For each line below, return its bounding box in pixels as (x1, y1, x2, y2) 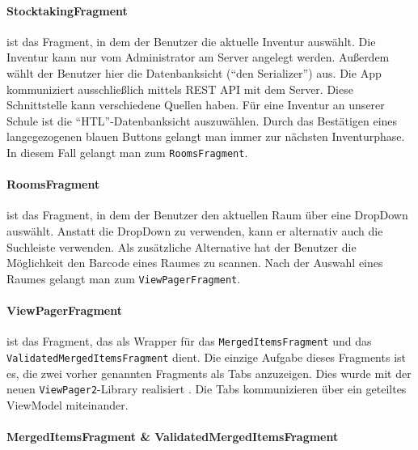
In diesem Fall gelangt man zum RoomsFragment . (6, 143, 248, 160)
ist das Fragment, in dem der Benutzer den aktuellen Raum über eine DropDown (6, 206, 408, 223)
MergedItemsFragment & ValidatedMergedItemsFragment (6, 427, 339, 444)
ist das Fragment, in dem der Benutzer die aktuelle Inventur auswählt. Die (6, 32, 376, 49)
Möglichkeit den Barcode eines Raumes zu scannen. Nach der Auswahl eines (6, 254, 383, 271)
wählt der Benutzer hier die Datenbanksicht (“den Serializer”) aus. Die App (6, 64, 382, 81)
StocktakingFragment (6, 2, 128, 19)
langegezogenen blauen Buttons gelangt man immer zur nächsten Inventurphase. (6, 128, 405, 145)
